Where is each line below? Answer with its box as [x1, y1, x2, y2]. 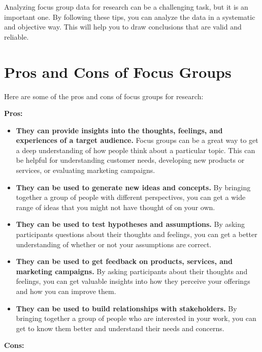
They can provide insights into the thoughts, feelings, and [16, 125, 223, 135]
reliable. [4, 31, 29, 42]
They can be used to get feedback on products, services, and [16, 256, 233, 267]
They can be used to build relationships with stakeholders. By [16, 303, 237, 313]
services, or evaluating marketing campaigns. [16, 165, 155, 175]
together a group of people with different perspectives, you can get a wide [16, 192, 246, 202]
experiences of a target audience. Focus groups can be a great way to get [16, 135, 258, 145]
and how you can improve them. [16, 286, 116, 296]
